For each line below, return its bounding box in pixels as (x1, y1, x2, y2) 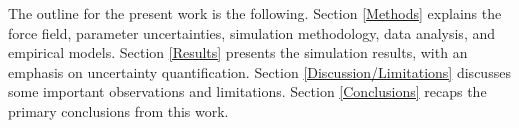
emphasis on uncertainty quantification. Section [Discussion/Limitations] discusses (8, 61, 511, 82)
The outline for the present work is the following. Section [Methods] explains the (8, 3, 502, 23)
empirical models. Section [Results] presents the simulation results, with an (8, 42, 468, 63)
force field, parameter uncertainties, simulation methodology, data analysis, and (8, 22, 496, 43)
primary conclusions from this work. (8, 100, 229, 121)
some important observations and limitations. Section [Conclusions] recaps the (8, 81, 487, 102)
